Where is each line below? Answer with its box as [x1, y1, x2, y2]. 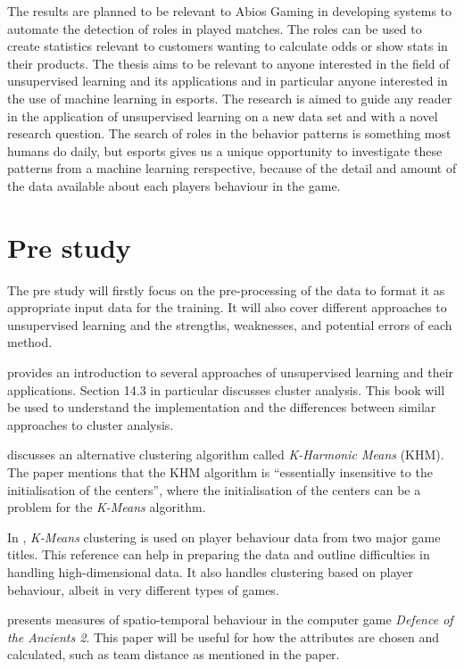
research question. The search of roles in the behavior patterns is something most [7, 124, 452, 143]
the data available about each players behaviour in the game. [7, 176, 341, 194]
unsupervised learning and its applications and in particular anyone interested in [7, 71, 448, 90]
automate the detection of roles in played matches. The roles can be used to [7, 19, 422, 37]
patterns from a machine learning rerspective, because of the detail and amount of [7, 159, 457, 178]
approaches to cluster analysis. [7, 415, 174, 434]
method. [7, 333, 53, 351]
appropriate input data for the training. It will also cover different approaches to [7, 298, 447, 317]
